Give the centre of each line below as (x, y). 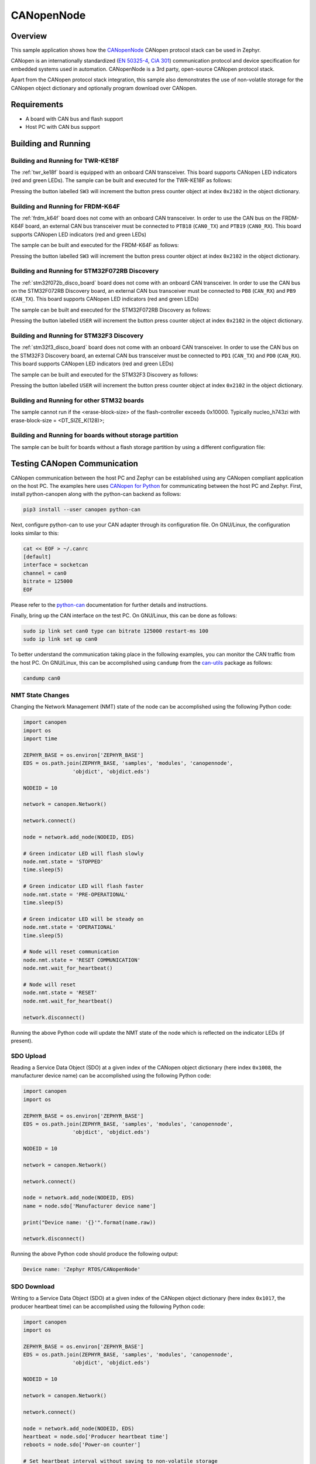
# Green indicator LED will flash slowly (83, 853)
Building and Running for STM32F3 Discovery (77, 336)
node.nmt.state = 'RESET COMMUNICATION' (82, 960)
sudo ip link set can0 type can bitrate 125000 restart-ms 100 (116, 631)
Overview (29, 36)
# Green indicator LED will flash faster (83, 886)
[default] (37, 557)
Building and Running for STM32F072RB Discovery (85, 271)
